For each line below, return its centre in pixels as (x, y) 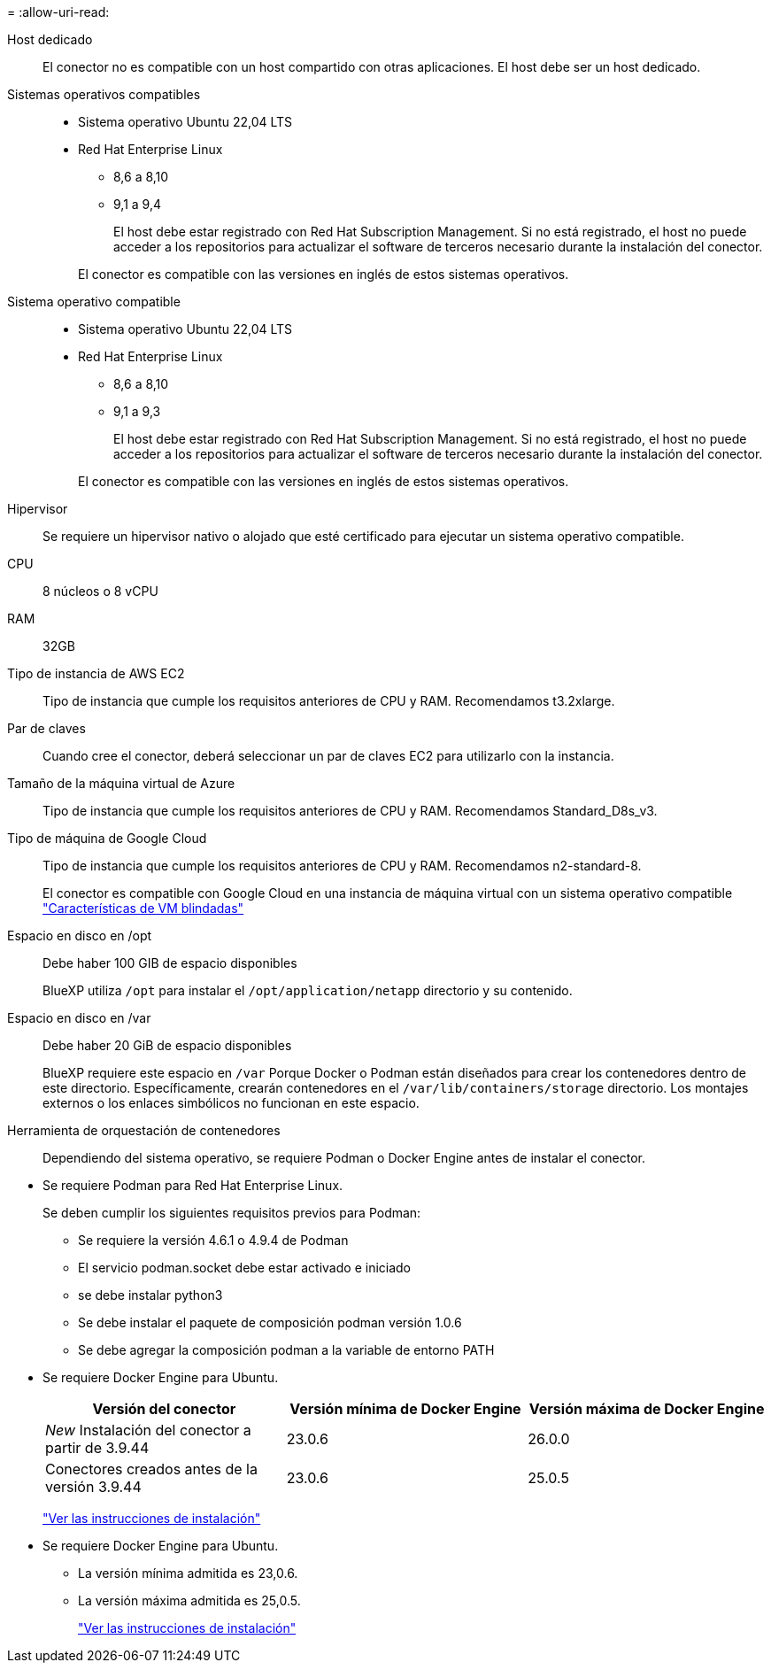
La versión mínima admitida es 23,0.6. (188, 1573)
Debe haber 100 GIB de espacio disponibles (170, 963)
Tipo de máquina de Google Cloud (107, 838)
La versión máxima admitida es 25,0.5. (189, 1600)
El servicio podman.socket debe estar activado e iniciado (245, 1268)
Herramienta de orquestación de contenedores (144, 1130)
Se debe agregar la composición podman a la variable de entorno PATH (286, 1350)
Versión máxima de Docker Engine (647, 1409)
